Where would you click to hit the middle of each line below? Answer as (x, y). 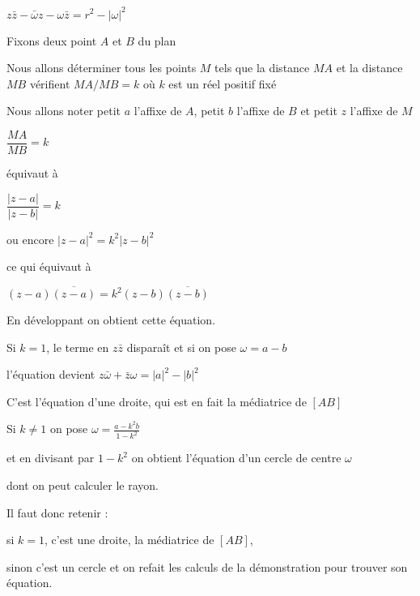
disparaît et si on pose (181, 347)
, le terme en (78, 347)
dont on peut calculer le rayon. (83, 485)
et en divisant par (51, 458)
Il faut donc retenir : (57, 512)
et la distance (369, 68)
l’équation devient (51, 374)
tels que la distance (262, 68)
